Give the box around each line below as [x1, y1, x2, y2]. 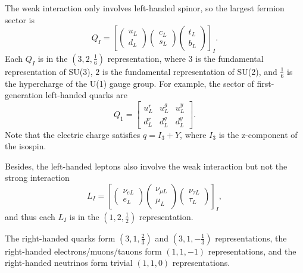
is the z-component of [218, 128, 298, 140]
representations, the [215, 231, 287, 244]
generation [5, 89, 43, 101]
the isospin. [5, 140, 46, 152]
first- [257, 77, 274, 89]
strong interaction [5, 171, 70, 184]
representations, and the [208, 244, 296, 257]
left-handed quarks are [45, 89, 127, 101]
